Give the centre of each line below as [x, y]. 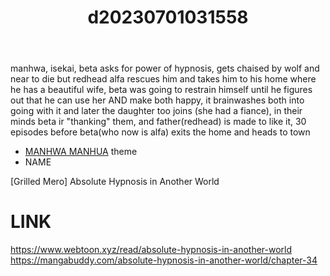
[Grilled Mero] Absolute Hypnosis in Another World [115, 182]
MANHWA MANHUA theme [81, 152]
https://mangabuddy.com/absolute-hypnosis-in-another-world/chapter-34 [164, 260]
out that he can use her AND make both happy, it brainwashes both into [157, 100]
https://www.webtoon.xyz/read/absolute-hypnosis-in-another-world [151, 250]
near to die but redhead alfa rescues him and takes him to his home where [163, 79]
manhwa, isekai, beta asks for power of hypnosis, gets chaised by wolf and [165, 68]
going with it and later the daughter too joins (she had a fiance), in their [156, 111]
